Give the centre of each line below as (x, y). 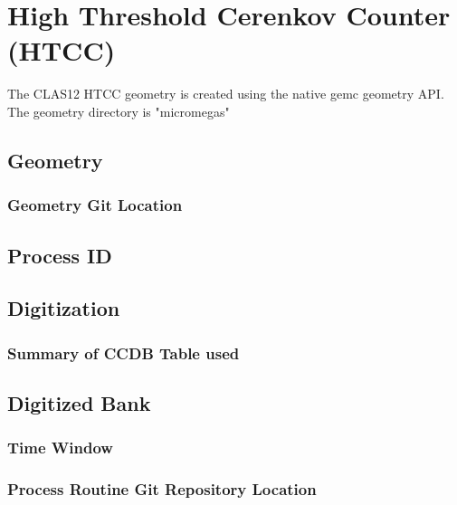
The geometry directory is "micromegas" (119, 111)
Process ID (60, 255)
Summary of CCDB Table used (124, 353)
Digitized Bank (79, 402)
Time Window (60, 448)
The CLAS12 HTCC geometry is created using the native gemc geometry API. (226, 94)
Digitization (64, 308)
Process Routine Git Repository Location (162, 489)
